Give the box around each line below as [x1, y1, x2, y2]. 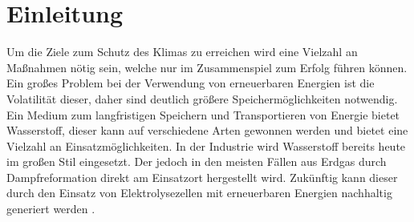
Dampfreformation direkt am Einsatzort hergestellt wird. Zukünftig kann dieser [6, 168, 398, 185]
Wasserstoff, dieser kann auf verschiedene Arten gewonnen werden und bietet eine [6, 122, 408, 139]
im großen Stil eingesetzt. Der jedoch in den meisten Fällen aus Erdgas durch [6, 153, 387, 170]
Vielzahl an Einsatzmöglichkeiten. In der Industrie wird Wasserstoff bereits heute [6, 137, 406, 154]
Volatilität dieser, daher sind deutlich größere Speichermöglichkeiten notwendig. [6, 90, 398, 107]
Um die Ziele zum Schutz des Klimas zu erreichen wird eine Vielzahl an [6, 43, 358, 60]
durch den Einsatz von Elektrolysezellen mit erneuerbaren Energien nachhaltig [6, 184, 392, 201]
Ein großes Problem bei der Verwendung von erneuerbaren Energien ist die [6, 75, 375, 91]
